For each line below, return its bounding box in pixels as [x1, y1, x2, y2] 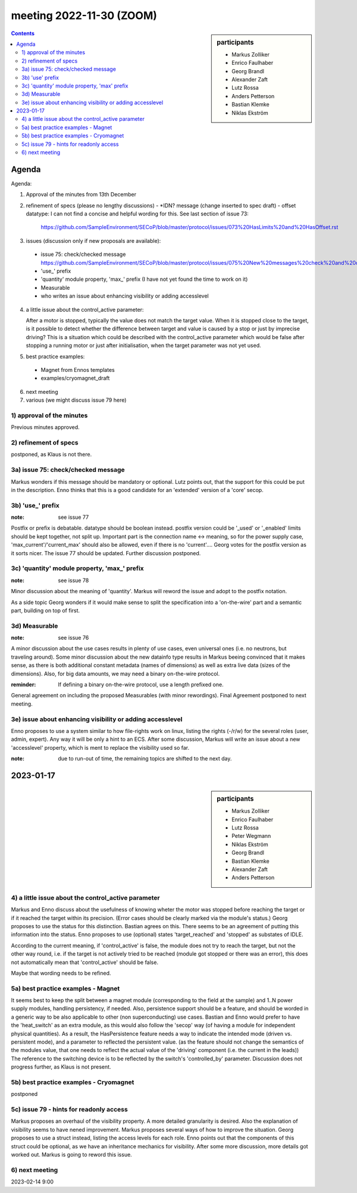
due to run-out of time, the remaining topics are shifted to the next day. [58, 755, 232, 762]
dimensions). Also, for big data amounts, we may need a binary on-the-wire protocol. [11, 670, 220, 677]
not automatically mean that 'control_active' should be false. [11, 959, 159, 966]
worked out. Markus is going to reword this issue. [11, 1151, 132, 1158]
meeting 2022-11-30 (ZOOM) [11, 9, 158, 22]
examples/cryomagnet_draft [40, 375, 110, 382]
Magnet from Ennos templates [40, 366, 115, 373]
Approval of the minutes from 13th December [26, 191, 137, 198]
